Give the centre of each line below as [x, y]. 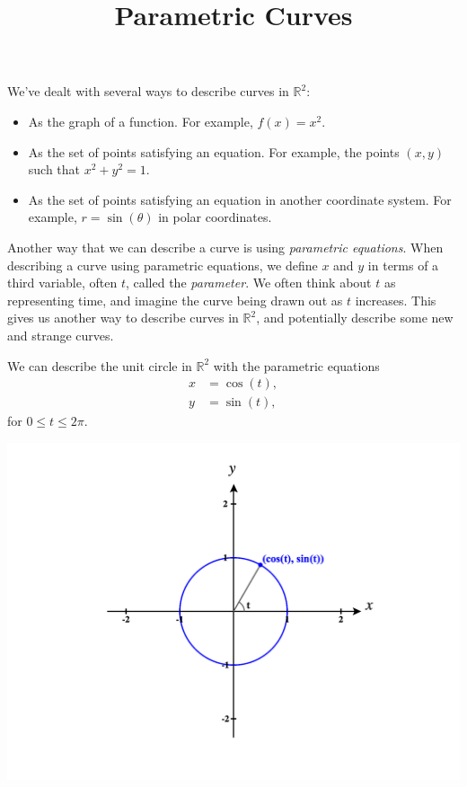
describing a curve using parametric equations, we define [163, 265]
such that [54, 169]
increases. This [396, 300]
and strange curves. [61, 335]
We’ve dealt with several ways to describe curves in [148, 91]
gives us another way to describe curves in [123, 318]
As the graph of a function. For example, [141, 121]
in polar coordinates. [215, 217]
